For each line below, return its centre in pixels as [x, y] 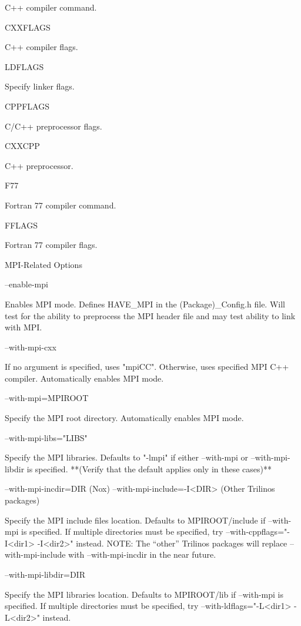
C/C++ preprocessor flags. [53, 126]
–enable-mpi [26, 284]
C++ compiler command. [51, 7]
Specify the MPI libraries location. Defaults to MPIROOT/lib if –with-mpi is [144, 594]
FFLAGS [21, 225]
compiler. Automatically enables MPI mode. [84, 378]
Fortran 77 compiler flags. [51, 245]
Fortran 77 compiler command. [61, 205]
